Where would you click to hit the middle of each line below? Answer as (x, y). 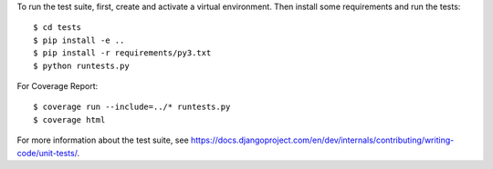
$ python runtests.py (81, 65)
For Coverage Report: (58, 85)
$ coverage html (69, 119)
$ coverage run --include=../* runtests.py (132, 107)
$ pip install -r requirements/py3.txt (122, 53)
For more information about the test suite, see (103, 140)
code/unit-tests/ (47, 153)
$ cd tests (58, 28)
